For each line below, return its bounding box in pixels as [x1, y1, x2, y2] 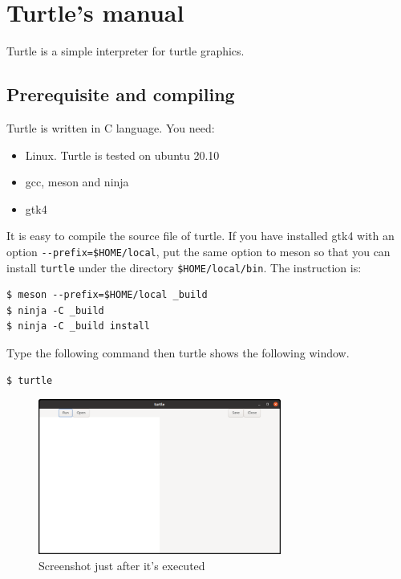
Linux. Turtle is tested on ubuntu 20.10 [25, 146, 220, 163]
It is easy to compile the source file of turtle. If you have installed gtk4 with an [6, 227, 395, 244]
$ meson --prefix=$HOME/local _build [6, 289, 208, 301]
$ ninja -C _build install [6, 320, 150, 332]
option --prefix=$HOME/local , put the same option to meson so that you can [6, 243, 391, 259]
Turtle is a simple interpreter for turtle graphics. [6, 43, 245, 59]
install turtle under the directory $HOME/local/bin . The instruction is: [6, 259, 362, 275]
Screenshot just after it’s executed [38, 557, 205, 573]
